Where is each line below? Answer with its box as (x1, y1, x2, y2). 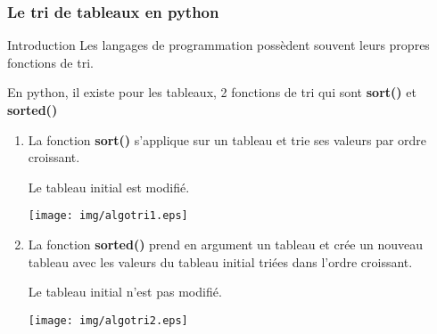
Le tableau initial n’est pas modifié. (28, 282, 222, 301)
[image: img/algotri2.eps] (28, 314, 188, 327)
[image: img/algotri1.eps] (28, 209, 188, 223)
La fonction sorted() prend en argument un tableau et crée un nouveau (28, 235, 424, 254)
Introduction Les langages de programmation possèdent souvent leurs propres (7, 36, 430, 54)
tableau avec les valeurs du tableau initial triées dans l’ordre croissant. (28, 252, 413, 271)
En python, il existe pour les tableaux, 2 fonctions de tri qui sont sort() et (7, 83, 416, 102)
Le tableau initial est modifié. (28, 177, 190, 196)
